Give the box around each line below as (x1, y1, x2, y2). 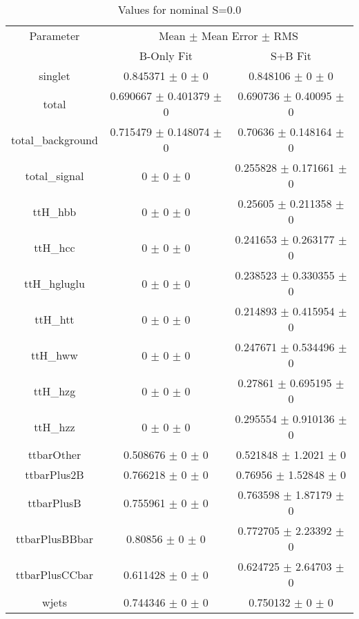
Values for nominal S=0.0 (117, 1, 242, 17)
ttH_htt (35, 311, 75, 327)
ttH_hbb (32, 203, 77, 219)
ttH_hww (30, 346, 78, 363)
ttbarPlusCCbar (15, 566, 94, 582)
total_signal (25, 167, 84, 184)
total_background (11, 131, 98, 148)
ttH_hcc (34, 239, 75, 255)
